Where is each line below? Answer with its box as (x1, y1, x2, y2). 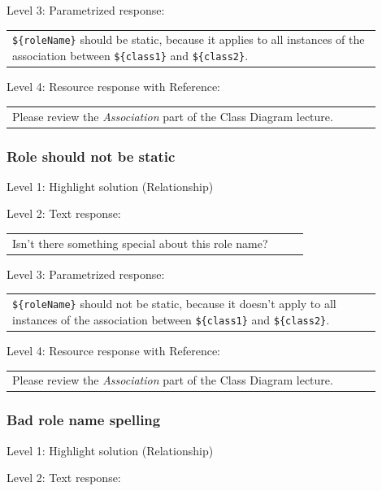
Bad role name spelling (7, 410, 161, 430)
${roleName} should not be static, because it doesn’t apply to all (12, 295, 336, 312)
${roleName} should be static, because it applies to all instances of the (12, 31, 365, 48)
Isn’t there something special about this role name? (12, 234, 268, 251)
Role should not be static (7, 146, 176, 166)
